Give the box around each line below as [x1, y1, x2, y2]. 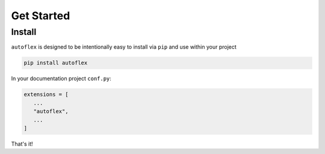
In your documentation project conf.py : [11, 75, 111, 82]
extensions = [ [23, 91, 69, 98]
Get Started [11, 9, 70, 22]
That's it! [11, 140, 33, 147]
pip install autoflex [23, 60, 88, 66]
